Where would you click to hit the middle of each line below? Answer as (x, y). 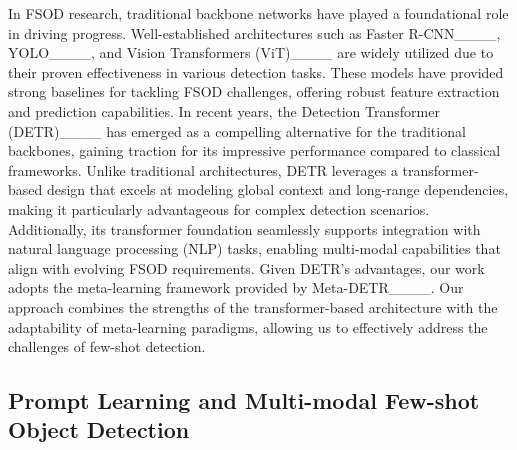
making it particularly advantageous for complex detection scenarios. (219, 208)
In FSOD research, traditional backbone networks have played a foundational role (258, 13)
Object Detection (99, 429)
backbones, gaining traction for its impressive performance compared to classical (254, 150)
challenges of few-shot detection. (107, 346)
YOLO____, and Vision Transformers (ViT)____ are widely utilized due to (251, 52)
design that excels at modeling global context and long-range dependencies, (277, 189)
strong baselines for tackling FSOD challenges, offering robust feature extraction (254, 91)
